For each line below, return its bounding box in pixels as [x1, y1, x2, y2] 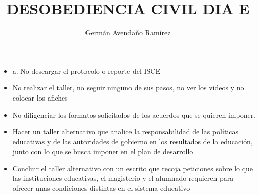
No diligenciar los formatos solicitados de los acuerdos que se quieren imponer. [12, 109, 256, 120]
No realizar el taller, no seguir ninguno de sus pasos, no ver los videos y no [12, 82, 244, 93]
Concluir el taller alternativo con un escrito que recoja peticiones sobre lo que [12, 163, 253, 173]
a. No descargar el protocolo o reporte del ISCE [12, 65, 160, 76]
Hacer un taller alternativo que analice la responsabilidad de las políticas [12, 126, 238, 137]
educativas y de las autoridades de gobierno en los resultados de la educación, [12, 136, 253, 147]
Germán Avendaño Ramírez [85, 27, 171, 38]
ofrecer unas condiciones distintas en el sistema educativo [12, 183, 190, 193]
